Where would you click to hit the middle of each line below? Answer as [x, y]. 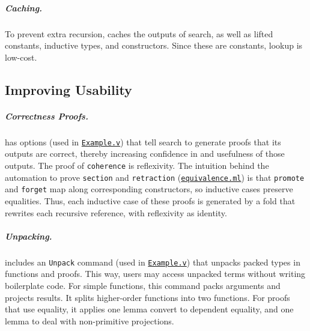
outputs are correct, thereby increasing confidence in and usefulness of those [145, 153]
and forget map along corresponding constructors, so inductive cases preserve [149, 189]
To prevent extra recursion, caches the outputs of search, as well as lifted [139, 33]
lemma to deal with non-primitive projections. [90, 320]
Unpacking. [29, 236]
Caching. [24, 8]
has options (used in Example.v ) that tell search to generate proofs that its [143, 141]
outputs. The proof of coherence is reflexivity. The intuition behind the [137, 165]
